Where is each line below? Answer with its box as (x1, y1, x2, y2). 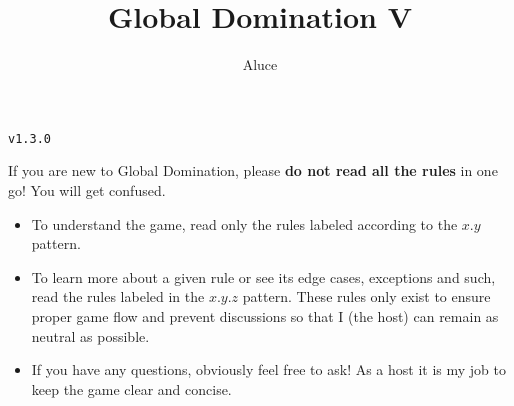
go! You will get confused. (8, 179, 166, 200)
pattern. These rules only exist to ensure (242, 286, 491, 307)
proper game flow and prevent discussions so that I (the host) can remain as (31, 305, 499, 326)
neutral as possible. (31, 325, 150, 346)
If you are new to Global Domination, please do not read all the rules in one (8, 160, 498, 181)
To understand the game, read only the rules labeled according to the (31, 213, 458, 234)
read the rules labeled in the (31, 286, 205, 307)
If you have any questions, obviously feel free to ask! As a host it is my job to (31, 359, 507, 380)
